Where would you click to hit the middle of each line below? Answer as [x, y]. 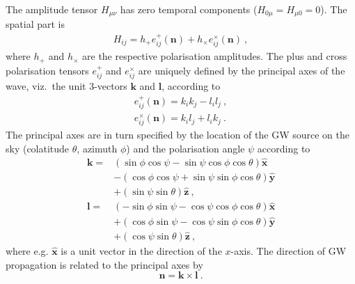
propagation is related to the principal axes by [104, 264]
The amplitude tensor [52, 9]
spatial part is [35, 24]
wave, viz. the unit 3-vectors [66, 86]
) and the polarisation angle [186, 148]
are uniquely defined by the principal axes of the [242, 70]
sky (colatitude [38, 148]
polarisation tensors [47, 70]
